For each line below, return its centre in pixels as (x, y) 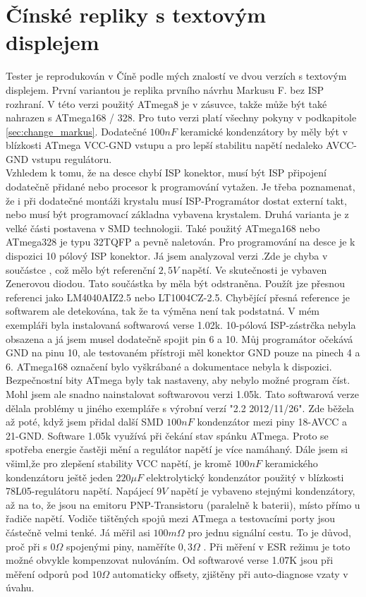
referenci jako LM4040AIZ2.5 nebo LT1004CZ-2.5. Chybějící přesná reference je (178, 297)
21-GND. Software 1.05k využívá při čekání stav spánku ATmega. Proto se (167, 435)
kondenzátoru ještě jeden (59, 477)
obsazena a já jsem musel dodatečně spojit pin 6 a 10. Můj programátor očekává (179, 338)
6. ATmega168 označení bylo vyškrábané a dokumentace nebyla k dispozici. (169, 366)
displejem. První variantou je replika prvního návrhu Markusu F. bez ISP (165, 89)
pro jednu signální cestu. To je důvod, (269, 532)
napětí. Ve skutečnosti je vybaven (254, 269)
